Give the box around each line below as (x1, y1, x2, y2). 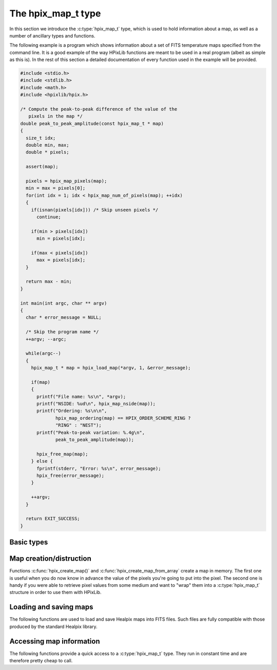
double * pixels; (26, 149, 69, 155)
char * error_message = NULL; (26, 315, 102, 320)
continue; (36, 214, 62, 220)
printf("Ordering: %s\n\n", (36, 408, 107, 414)
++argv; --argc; (26, 336, 67, 342)
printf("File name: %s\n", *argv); (36, 393, 126, 399)
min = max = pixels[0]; (26, 185, 86, 191)
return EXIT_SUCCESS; (26, 516, 81, 522)
